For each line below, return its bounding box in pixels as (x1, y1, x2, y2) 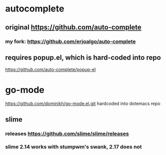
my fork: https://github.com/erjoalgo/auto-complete (5, 38, 136, 45)
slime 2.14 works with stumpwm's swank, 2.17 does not (5, 143, 142, 150)
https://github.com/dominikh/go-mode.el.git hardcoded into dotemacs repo (5, 100, 161, 106)
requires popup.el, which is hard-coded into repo (5, 53, 161, 61)
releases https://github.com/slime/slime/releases (5, 130, 129, 137)
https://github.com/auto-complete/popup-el (5, 66, 96, 72)
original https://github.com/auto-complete (5, 23, 141, 31)
